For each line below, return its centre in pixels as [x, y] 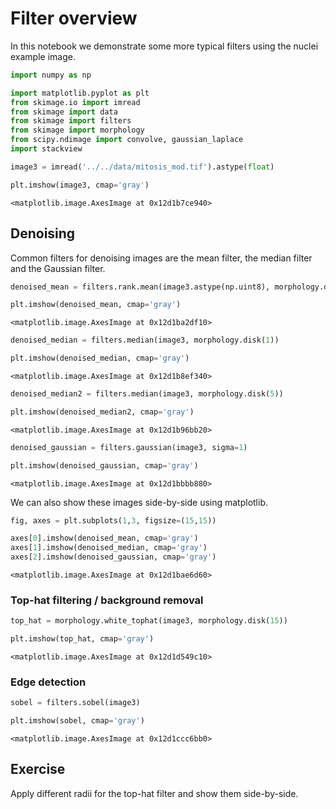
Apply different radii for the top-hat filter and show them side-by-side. [154, 793]
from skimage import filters [71, 121]
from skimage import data [64, 112]
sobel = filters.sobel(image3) [75, 703]
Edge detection [48, 682]
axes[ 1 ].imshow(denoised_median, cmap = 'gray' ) [109, 548]
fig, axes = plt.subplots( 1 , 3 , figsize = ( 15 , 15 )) [113, 520]
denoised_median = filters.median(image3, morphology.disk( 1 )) [145, 340]
